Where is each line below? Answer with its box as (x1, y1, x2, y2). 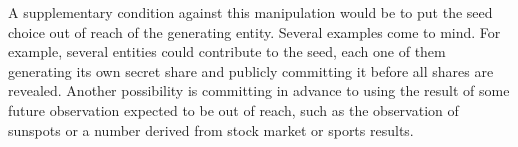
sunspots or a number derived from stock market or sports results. (8, 119, 414, 140)
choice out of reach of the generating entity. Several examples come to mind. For (8, 21, 501, 42)
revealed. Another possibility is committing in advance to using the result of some (8, 80, 510, 101)
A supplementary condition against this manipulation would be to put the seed (8, 2, 493, 22)
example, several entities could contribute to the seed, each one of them (8, 41, 446, 62)
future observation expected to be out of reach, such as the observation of (8, 99, 459, 120)
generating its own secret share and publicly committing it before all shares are (8, 60, 494, 81)
